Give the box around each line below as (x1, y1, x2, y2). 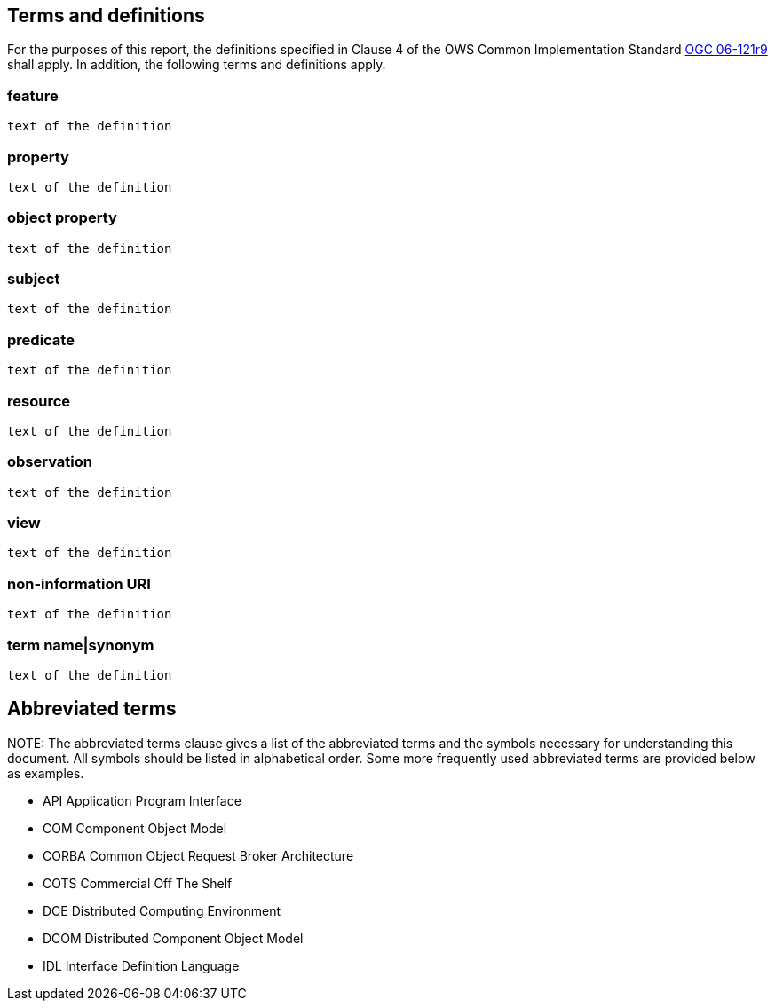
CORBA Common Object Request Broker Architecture (43, 847, 354, 863)
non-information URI (7, 574, 151, 593)
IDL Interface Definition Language (43, 957, 240, 973)
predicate (7, 330, 75, 349)
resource (7, 391, 71, 410)
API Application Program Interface (43, 792, 241, 808)
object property (7, 209, 117, 227)
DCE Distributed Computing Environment (43, 902, 281, 918)
